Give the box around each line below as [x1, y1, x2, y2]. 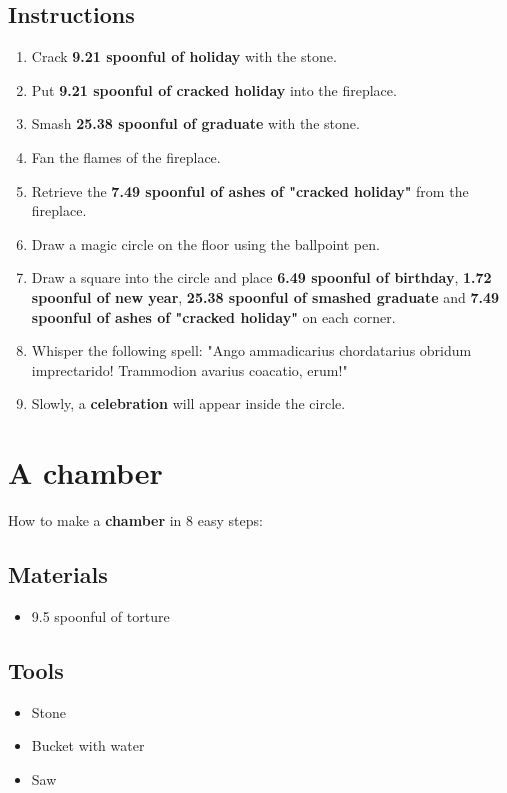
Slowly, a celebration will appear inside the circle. [31, 393, 346, 414]
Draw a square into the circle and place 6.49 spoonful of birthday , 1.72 [31, 267, 492, 288]
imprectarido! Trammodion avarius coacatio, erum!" [31, 359, 348, 380]
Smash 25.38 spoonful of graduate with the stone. [31, 113, 360, 134]
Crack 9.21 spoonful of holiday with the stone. [31, 46, 337, 67]
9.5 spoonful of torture [31, 605, 170, 626]
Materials [8, 559, 108, 590]
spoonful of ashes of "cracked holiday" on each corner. [31, 306, 396, 327]
